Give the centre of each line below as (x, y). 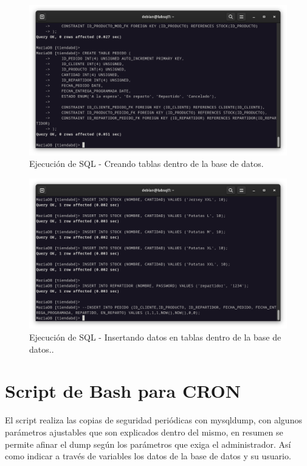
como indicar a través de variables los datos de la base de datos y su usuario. (148, 456)
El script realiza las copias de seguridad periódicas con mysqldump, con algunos (153, 420)
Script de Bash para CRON (123, 391)
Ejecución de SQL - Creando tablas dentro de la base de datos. (147, 164)
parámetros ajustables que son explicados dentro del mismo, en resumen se (144, 432)
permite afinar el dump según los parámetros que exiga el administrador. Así (148, 444)
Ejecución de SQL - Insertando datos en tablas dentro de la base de (155, 337)
